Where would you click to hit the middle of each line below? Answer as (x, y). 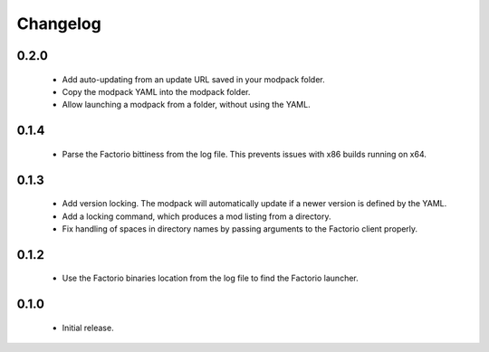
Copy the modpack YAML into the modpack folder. (156, 91)
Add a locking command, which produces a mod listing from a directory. (197, 216)
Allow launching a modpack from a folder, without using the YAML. (187, 105)
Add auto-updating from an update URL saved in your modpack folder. (193, 79)
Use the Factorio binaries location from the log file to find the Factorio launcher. (211, 278)
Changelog (59, 24)
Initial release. (88, 328)
